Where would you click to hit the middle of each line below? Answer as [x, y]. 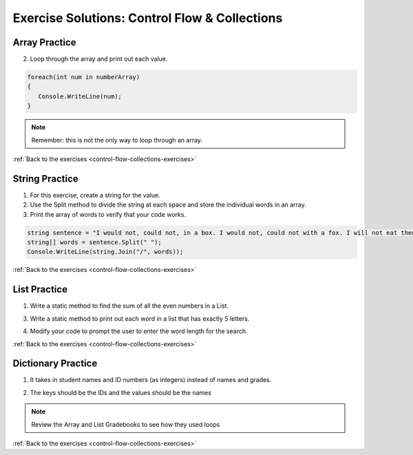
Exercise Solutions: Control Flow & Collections [148, 18]
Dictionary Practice [55, 364]
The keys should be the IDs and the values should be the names [121, 392]
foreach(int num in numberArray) [84, 77]
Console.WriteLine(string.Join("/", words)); [105, 252]
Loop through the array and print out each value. [99, 59]
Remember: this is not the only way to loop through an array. [117, 140]
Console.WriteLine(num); [80, 96]
